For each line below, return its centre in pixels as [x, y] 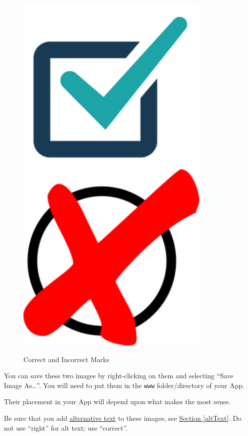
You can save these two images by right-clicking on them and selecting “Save [119, 376]
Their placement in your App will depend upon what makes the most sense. [117, 402]
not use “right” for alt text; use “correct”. [66, 427]
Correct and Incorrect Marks [66, 359]
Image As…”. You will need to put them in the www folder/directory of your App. [124, 385]
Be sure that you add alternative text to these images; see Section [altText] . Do [123, 418]
